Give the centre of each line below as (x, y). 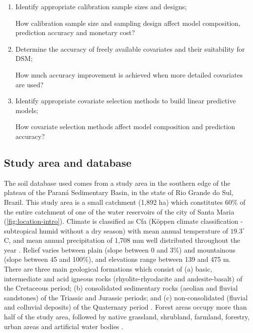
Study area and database (68, 162)
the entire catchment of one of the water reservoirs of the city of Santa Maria (119, 211)
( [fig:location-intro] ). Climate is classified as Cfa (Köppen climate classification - (124, 221)
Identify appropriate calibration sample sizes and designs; (101, 6)
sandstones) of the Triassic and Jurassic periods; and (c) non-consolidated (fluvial (126, 297)
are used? (29, 84)
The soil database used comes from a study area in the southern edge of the (117, 183)
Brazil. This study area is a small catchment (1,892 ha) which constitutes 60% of (125, 202)
